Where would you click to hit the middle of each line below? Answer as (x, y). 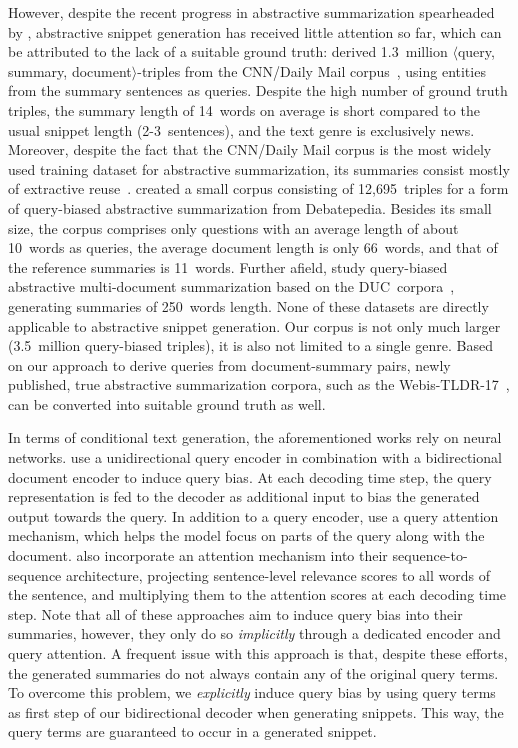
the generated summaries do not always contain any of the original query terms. (253, 672)
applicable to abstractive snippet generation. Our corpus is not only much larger (254, 325)
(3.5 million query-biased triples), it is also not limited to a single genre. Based (250, 345)
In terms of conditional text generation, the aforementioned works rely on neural (255, 437)
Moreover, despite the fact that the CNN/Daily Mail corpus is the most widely (250, 149)
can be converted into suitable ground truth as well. (167, 403)
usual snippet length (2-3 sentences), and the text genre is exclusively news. (241, 129)
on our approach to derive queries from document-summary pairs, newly (229, 364)
